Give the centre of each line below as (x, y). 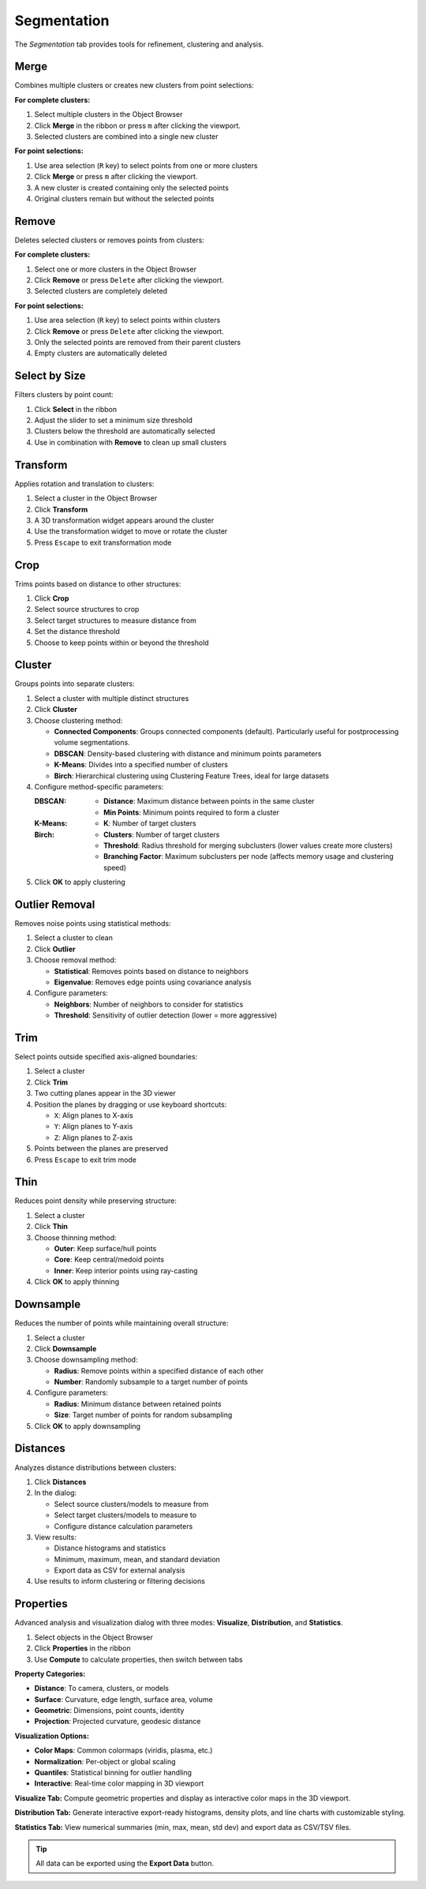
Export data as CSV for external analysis (120, 1570)
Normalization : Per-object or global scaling (105, 1761)
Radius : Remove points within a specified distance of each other (159, 1370)
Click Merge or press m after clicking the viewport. (116, 177)
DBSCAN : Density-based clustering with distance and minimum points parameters (188, 753)
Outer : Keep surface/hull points (105, 1249)
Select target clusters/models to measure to (125, 1515)
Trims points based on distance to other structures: (98, 583)
